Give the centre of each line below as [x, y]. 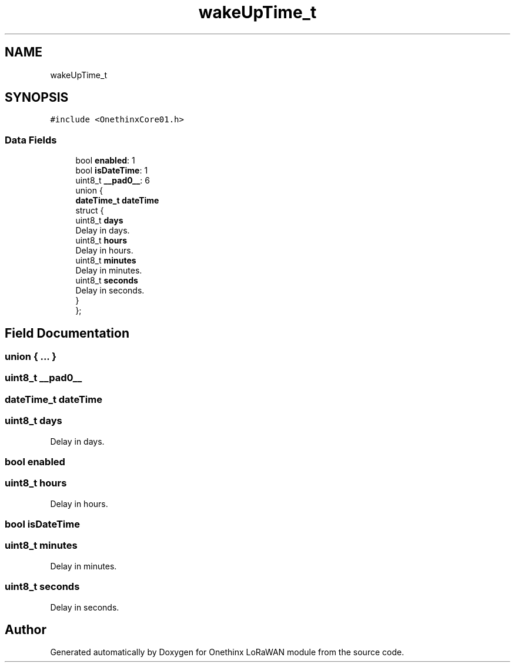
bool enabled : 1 [105, 161]
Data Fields [31, 140]
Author [26, 629]
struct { [90, 211]
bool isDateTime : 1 [112, 171]
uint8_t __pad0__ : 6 [113, 181]
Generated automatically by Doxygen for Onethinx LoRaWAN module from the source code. [227, 652]
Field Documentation [67, 333]
